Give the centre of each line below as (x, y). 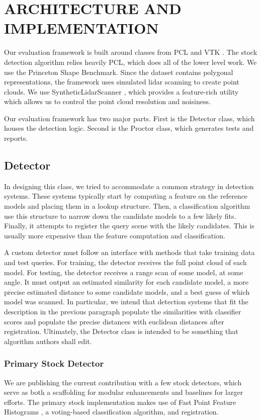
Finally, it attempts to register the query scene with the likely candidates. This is (129, 226)
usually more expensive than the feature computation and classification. (115, 235)
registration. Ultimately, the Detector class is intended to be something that (121, 331)
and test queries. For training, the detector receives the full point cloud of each (125, 262)
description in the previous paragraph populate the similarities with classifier (123, 311)
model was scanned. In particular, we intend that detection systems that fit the (126, 302)
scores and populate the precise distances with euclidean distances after (114, 321)
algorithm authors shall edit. (48, 341)
